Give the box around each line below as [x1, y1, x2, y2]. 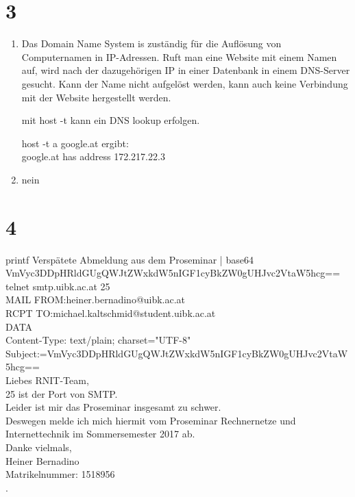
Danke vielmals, [5, 439, 72, 454]
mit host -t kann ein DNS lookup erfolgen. [21, 113, 200, 127]
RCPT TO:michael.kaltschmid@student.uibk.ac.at [5, 305, 216, 320]
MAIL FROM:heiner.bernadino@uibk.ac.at [5, 292, 186, 307]
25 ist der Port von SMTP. [5, 386, 118, 400]
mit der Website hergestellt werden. [21, 90, 171, 104]
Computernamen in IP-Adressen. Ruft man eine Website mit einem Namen [21, 49, 337, 64]
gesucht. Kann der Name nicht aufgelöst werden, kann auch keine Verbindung [21, 76, 348, 90]
